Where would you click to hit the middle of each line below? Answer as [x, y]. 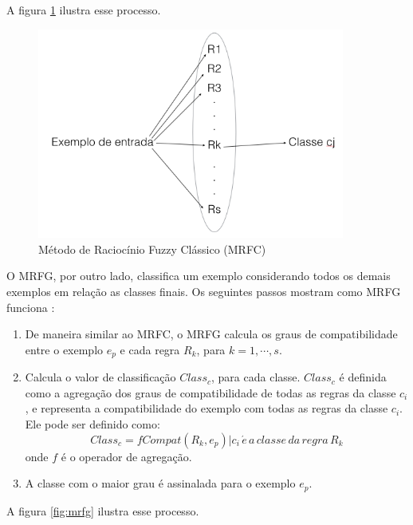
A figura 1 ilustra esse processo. [84, 10]
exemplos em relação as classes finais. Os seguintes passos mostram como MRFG [204, 291]
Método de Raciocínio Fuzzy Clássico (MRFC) [152, 249]
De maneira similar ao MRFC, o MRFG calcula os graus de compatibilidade [211, 334]
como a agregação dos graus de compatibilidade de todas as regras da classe [210, 392]
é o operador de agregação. [126, 456]
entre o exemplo [64, 349]
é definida [363, 377]
